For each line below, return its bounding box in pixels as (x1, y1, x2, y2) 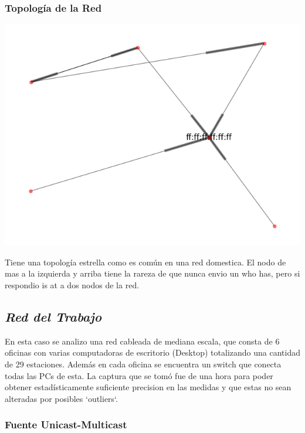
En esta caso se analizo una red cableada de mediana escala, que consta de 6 (5, 335, 280, 347)
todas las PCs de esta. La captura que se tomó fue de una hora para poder (5, 369, 273, 381)
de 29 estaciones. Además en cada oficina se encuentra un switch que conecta (5, 357, 282, 370)
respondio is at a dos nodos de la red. (5, 279, 140, 291)
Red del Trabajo (5, 307, 102, 325)
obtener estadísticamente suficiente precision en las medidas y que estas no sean (5, 381, 292, 393)
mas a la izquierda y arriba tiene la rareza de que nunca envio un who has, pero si (5, 267, 300, 279)
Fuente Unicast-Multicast (5, 417, 127, 432)
